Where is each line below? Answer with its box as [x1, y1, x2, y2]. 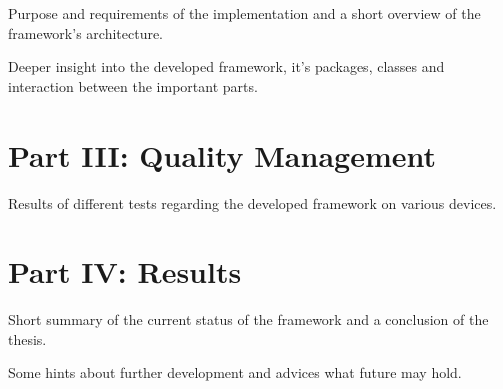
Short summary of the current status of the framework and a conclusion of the [8, 309, 489, 330]
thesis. [8, 328, 47, 349]
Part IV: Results [8, 251, 242, 292]
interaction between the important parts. [8, 75, 258, 96]
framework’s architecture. [8, 22, 164, 43]
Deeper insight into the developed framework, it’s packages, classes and [8, 56, 445, 77]
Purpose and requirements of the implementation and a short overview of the [8, 3, 481, 23]
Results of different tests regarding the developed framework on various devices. [8, 192, 497, 213]
